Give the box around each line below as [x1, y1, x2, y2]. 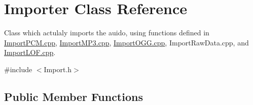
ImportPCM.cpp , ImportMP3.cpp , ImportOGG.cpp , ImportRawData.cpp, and [4, 37, 249, 47]
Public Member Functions [4, 88, 143, 104]
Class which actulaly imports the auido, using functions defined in [4, 27, 209, 38]
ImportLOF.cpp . [4, 47, 56, 58]
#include [4, 64, 32, 74]
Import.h [44, 64, 72, 74]
